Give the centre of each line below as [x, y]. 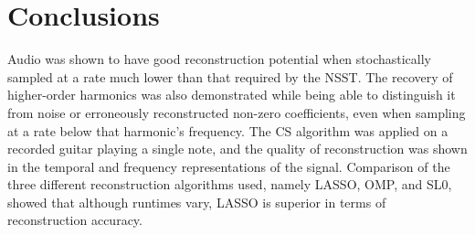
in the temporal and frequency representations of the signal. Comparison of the [229, 166]
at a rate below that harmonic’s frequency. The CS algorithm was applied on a [228, 130]
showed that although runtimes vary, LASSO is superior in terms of [197, 202]
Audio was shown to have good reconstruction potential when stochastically [220, 59]
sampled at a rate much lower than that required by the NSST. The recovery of [230, 76]
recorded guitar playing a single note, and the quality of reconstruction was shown [237, 149]
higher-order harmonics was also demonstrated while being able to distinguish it [232, 95]
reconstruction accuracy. [75, 220]
